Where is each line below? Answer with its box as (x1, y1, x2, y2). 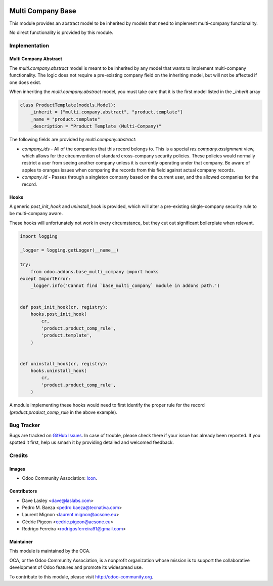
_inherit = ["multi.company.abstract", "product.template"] (30, 109, 183, 115)
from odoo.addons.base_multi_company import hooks (30, 269, 159, 274)
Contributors (9, 488, 37, 494)
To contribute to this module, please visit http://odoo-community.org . (9, 573, 154, 579)
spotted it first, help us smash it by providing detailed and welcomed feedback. (9, 439, 174, 445)
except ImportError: (20, 276, 71, 282)
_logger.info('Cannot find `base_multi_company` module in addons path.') (30, 283, 220, 288)
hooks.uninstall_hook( (30, 368, 87, 374)
